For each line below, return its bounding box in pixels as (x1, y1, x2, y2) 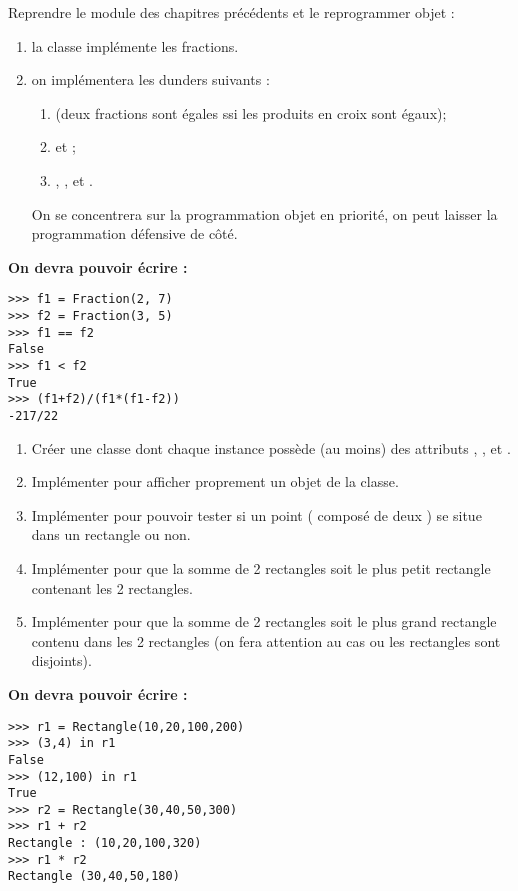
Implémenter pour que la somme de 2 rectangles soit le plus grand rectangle (31, 611, 497, 632)
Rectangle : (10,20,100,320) (8, 836, 202, 851)
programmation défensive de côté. (31, 223, 238, 244)
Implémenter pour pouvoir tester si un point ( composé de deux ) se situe (31, 504, 482, 525)
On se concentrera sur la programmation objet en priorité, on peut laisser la (31, 203, 498, 224)
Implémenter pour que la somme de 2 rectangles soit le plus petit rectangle (31, 557, 491, 578)
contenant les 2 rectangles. (31, 577, 193, 598)
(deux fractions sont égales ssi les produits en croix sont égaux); (55, 102, 447, 123)
